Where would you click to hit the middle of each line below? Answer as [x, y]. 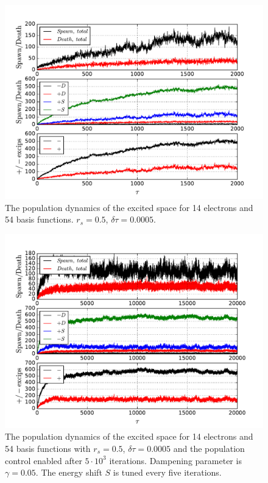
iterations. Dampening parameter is [175, 460]
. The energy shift [69, 472]
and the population [209, 448]
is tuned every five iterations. [167, 472]
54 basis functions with [48, 448]
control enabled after [44, 460]
